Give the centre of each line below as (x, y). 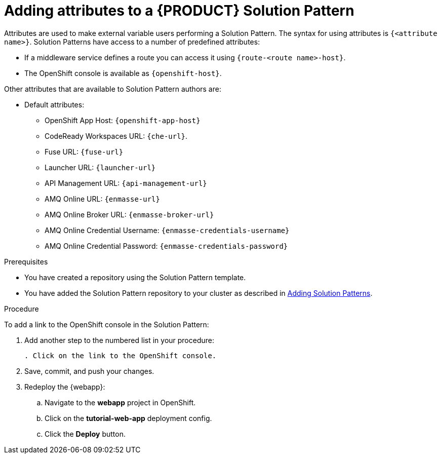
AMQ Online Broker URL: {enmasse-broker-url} (129, 214)
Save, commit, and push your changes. (89, 371)
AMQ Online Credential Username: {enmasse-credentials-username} (167, 230)
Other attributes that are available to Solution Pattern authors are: (113, 89)
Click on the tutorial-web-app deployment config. (128, 418)
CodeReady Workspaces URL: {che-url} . (116, 136)
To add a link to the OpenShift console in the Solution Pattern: (107, 324)
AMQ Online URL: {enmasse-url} (102, 199)
